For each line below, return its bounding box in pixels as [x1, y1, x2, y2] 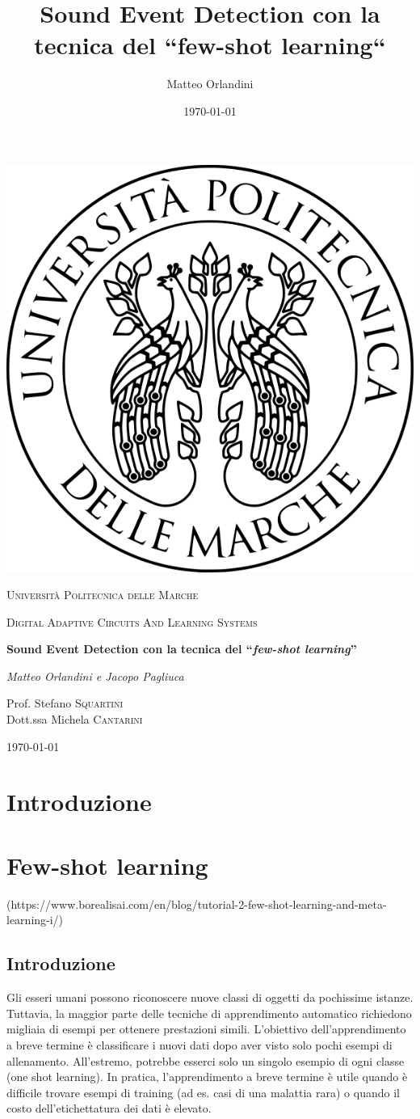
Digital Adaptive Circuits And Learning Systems [6, 613, 258, 630]
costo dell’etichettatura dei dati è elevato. [6, 1100, 212, 1117]
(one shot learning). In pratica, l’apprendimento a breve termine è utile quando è [6, 1068, 408, 1085]
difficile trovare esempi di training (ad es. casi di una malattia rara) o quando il [6, 1083, 400, 1100]
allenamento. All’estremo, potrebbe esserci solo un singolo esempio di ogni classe [6, 1052, 405, 1069]
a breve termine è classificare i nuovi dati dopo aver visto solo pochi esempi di [6, 1036, 393, 1053]
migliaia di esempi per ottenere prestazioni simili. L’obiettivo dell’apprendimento [6, 1020, 406, 1037]
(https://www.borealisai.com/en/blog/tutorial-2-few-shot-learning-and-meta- [6, 895, 387, 912]
